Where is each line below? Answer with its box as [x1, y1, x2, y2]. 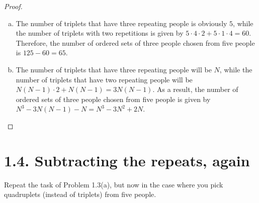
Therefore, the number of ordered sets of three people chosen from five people [16, 37, 255, 48]
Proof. [4, 1, 23, 11]
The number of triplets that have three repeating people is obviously [16, 18, 227, 28]
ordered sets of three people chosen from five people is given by [16, 93, 211, 104]
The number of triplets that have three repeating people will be [16, 64, 212, 74]
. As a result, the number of [152, 84, 238, 94]
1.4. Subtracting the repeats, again [4, 150, 250, 170]
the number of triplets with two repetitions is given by [16, 28, 184, 38]
